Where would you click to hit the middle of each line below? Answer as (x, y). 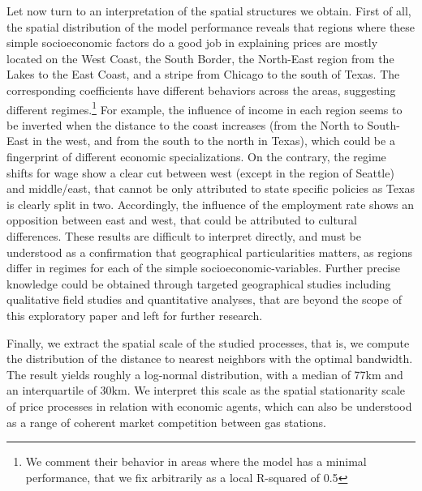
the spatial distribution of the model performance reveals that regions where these (211, 26)
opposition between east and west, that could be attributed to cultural (182, 220)
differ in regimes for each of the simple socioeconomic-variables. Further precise (203, 268)
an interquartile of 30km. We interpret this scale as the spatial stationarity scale (206, 390)
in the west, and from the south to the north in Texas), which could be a (214, 141)
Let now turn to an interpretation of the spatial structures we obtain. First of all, (209, 11)
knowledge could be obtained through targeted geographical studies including (199, 283)
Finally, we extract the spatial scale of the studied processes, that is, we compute (208, 342)
